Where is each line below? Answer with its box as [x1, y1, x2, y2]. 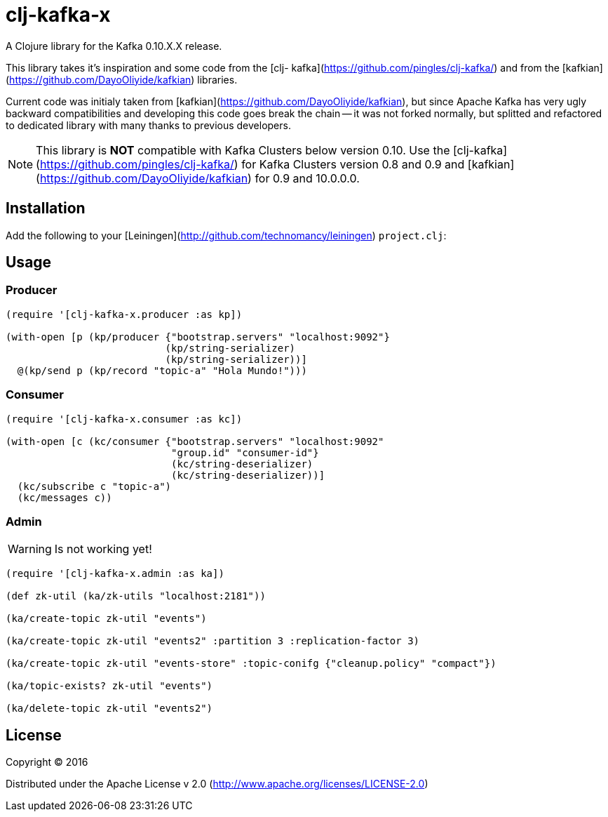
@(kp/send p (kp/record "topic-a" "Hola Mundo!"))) [17, 364, 307, 376]
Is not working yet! [54, 542, 152, 557]
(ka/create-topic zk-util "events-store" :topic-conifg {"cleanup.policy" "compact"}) [6, 658, 496, 670]
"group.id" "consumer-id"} [171, 446, 319, 458]
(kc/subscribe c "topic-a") [17, 480, 172, 492]
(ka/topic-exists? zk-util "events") [6, 680, 213, 692]
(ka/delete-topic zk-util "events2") [6, 703, 213, 715]
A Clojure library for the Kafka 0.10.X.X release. [6, 39, 222, 52]
